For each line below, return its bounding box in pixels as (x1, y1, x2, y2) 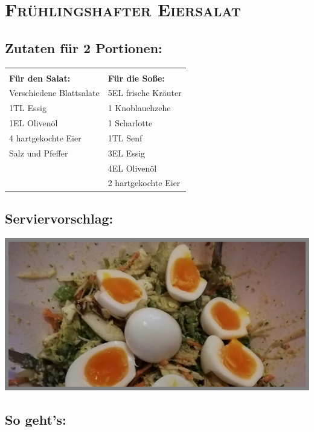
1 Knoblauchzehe (107, 102, 171, 114)
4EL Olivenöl (107, 161, 157, 174)
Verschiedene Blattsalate (9, 86, 100, 99)
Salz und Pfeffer (9, 146, 68, 159)
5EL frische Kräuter (107, 86, 182, 99)
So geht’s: (5, 410, 66, 428)
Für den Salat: (9, 71, 71, 84)
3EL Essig (107, 146, 146, 159)
